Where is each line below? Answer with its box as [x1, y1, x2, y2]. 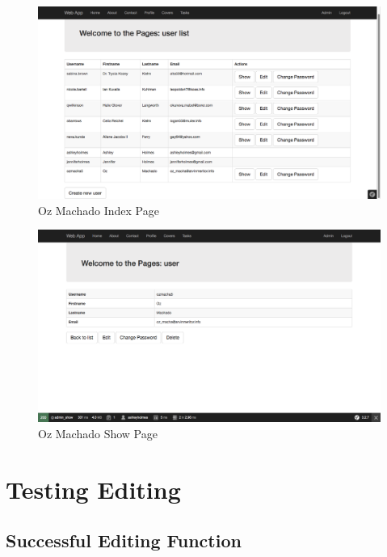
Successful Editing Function [6, 528, 242, 553]
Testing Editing [6, 472, 181, 505]
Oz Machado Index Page [38, 201, 159, 218]
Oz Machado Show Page [38, 424, 158, 441]
